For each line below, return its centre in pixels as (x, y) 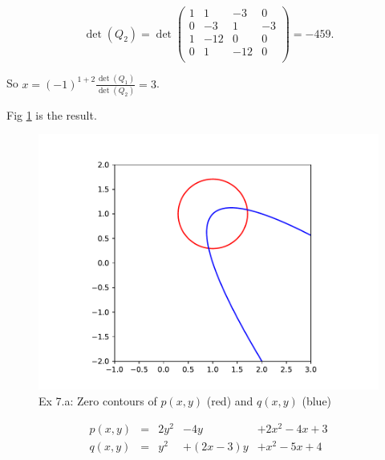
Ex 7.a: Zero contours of (98, 401)
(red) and (230, 401)
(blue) (317, 401)
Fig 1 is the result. (52, 114)
